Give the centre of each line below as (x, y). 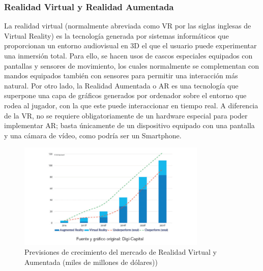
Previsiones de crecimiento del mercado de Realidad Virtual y (121, 252)
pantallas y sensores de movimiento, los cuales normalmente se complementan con (132, 65)
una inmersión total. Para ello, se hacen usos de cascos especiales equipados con (128, 55)
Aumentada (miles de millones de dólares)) (91, 262)
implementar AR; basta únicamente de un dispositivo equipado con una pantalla (129, 125)
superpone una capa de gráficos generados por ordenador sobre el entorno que (125, 95)
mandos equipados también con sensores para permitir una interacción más (121, 76)
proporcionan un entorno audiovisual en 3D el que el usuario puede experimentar (130, 46)
